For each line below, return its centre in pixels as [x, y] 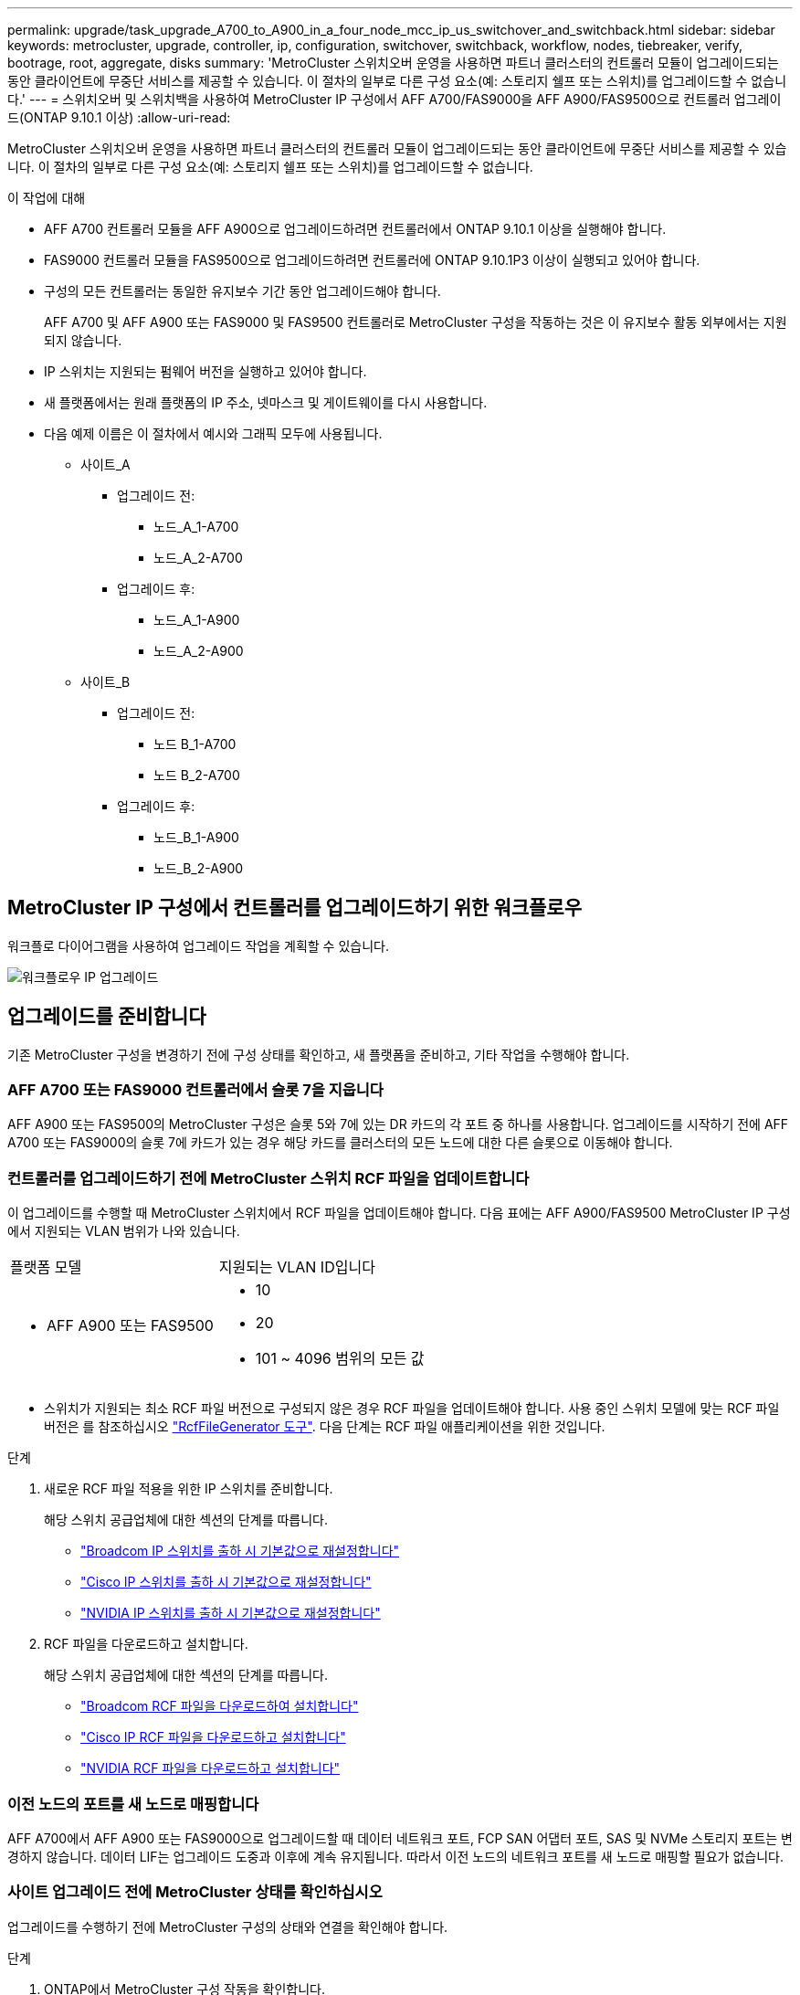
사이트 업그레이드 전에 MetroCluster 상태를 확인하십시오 [195, 1892]
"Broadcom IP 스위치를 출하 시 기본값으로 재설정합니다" [240, 1551]
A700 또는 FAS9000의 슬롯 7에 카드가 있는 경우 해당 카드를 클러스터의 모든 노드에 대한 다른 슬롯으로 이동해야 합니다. [340, 1143]
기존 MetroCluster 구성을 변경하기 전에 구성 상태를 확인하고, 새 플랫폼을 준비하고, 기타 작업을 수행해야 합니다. [319, 1054]
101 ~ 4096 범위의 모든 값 [340, 1359]
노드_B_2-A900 [199, 868]
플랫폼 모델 [46, 1267]
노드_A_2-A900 [199, 651]
